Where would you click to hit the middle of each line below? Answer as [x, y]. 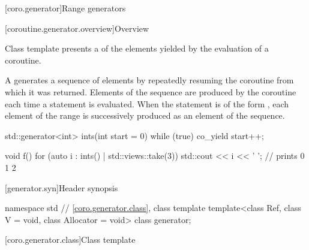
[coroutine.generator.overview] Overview [77, 28]
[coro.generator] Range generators [65, 8]
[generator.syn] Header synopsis [61, 187]
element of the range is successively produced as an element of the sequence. [145, 115]
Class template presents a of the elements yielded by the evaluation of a [137, 48]
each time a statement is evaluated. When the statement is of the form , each [147, 103]
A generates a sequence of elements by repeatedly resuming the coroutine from [149, 80]
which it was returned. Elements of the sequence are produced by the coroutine [151, 91]
